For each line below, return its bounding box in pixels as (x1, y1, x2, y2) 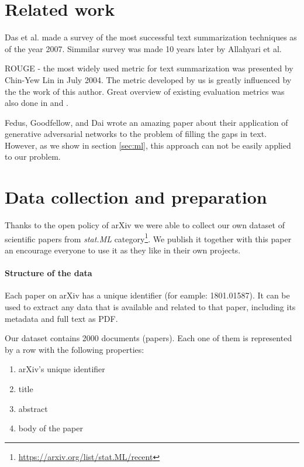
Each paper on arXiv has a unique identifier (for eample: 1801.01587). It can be (5, 289, 290, 301)
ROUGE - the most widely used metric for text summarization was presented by (5, 62, 293, 74)
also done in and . (5, 97, 68, 109)
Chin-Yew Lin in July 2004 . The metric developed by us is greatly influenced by (5, 73, 292, 85)
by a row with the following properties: (5, 343, 144, 355)
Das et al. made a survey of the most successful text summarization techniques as (5, 31, 297, 43)
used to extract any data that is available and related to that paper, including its (5, 301, 296, 313)
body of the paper (18, 422, 83, 434)
